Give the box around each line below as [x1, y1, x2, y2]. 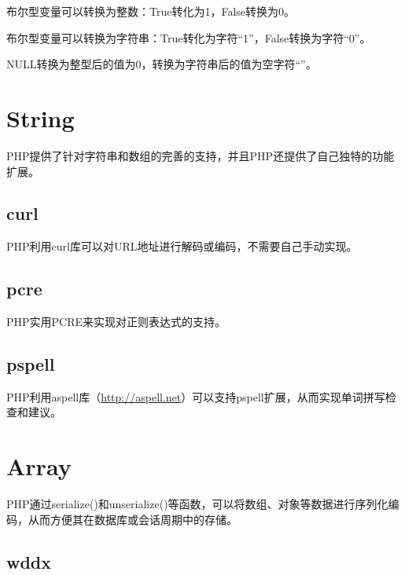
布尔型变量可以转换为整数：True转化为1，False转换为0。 [6, 3, 296, 19]
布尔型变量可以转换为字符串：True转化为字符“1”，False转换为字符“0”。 [6, 29, 371, 46]
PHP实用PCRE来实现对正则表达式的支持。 [6, 313, 226, 330]
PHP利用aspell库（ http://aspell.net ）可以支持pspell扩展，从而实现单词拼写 [6, 388, 385, 405]
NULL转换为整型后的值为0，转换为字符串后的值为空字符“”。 [6, 56, 317, 72]
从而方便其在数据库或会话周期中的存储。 [28, 511, 237, 527]
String [6, 101, 75, 134]
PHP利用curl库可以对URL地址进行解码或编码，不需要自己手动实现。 [6, 238, 358, 255]
